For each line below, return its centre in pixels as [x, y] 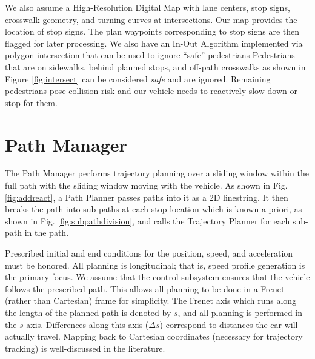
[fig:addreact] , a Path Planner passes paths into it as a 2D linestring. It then [147, 197]
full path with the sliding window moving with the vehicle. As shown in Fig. [146, 185]
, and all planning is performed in [240, 312]
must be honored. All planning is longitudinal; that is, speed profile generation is [155, 265]
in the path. [47, 233]
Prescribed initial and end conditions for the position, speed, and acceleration [149, 253]
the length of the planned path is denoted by [88, 312]
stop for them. [31, 102]
